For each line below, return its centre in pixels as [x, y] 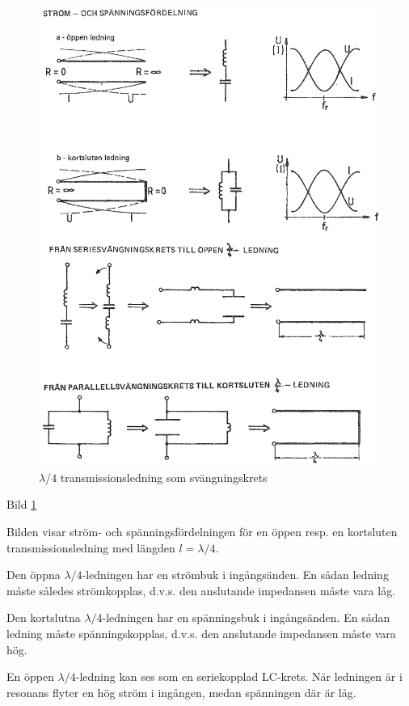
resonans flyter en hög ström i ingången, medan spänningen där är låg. [181, 692]
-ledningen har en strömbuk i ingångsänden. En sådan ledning [235, 575]
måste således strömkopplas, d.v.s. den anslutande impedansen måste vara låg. [201, 590]
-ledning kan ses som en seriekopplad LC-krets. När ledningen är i [239, 676]
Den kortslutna [44, 617]
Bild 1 [22, 504]
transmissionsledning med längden [91, 547]
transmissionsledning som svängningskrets [164, 477]
